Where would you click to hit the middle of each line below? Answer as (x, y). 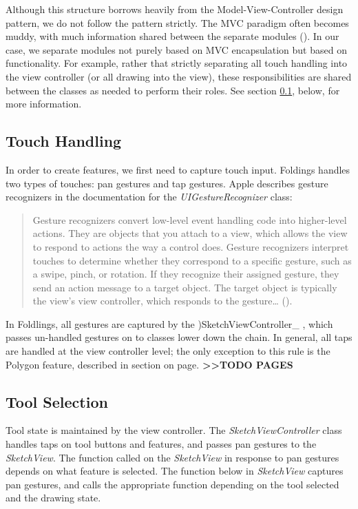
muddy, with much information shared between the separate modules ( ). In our (172, 36)
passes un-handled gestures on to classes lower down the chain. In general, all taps (179, 337)
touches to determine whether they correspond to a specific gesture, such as (192, 260)
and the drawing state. (53, 498)
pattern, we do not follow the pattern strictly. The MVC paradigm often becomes (177, 22)
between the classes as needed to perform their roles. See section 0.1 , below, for (173, 90)
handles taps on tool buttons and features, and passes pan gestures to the (161, 444)
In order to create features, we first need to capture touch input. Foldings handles (178, 169)
